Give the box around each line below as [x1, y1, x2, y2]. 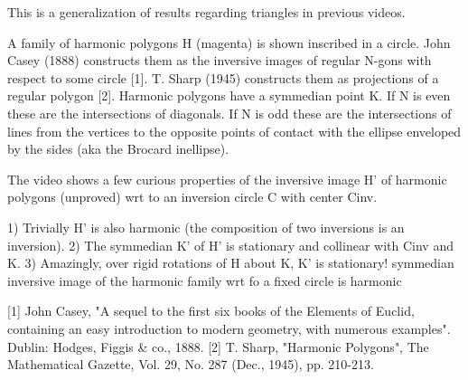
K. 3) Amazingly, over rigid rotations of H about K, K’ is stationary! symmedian [7, 253, 454, 272]
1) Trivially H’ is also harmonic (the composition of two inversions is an [7, 217, 405, 236]
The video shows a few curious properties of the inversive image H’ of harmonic [7, 169, 447, 188]
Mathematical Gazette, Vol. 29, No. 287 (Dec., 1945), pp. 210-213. [7, 355, 374, 374]
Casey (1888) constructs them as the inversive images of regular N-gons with [7, 51, 432, 70]
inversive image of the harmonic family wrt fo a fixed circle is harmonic [7, 271, 402, 290]
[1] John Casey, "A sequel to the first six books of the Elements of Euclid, [7, 301, 415, 320]
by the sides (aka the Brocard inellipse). [7, 139, 229, 158]
